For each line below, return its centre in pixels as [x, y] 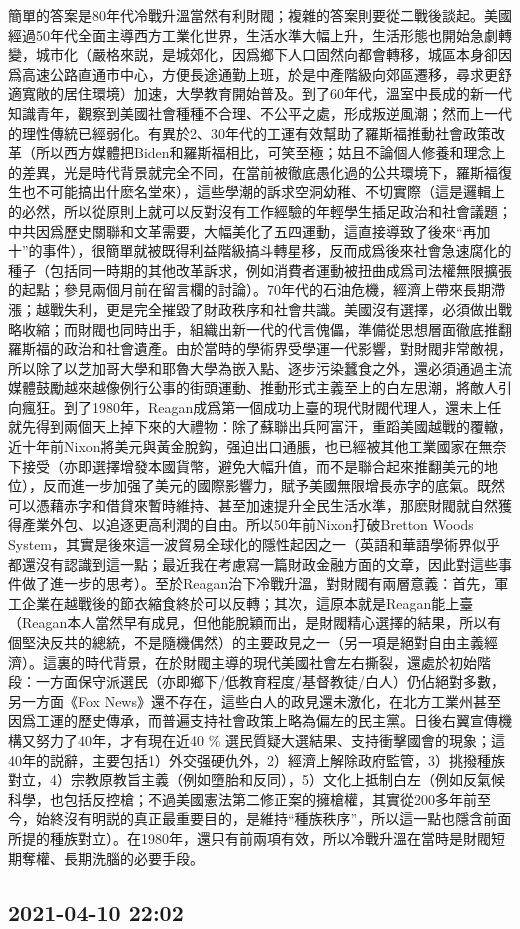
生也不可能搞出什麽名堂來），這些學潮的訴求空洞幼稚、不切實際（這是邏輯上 [256, 191]
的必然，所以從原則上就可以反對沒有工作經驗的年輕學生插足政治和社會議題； [260, 210]
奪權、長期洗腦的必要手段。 [112, 857]
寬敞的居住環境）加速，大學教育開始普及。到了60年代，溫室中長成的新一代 [266, 93]
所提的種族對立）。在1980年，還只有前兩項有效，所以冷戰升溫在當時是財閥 [249, 837]
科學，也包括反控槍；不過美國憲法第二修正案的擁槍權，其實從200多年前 [242, 798]
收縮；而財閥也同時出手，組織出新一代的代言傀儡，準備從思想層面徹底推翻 [266, 328]
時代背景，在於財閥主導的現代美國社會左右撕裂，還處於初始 [280, 661]
